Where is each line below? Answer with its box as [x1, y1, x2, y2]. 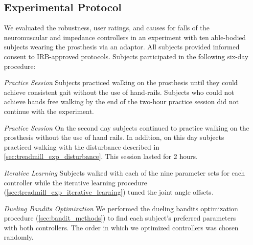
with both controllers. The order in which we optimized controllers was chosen [4, 222, 239, 232]
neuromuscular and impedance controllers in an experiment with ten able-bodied [4, 32, 246, 42]
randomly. [4, 232, 34, 242]
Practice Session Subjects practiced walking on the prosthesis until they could [4, 77, 238, 88]
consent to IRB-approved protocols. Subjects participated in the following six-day [4, 51, 249, 61]
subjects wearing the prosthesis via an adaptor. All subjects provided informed [4, 42, 240, 52]
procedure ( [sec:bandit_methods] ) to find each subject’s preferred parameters [4, 213, 236, 223]
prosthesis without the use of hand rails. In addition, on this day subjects [4, 132, 224, 142]
